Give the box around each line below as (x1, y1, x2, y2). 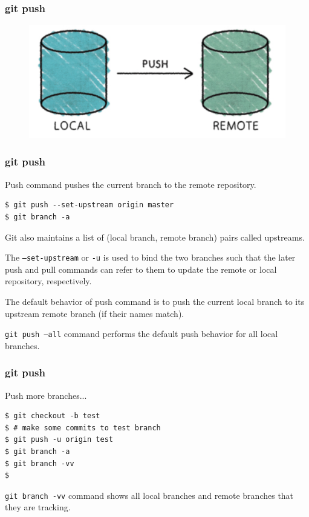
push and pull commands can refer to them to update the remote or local (5, 262, 277, 275)
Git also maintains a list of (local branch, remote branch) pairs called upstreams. (5, 230, 305, 243)
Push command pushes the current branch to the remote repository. (5, 178, 256, 190)
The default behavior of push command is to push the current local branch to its (5, 295, 305, 307)
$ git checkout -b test (5, 412, 100, 421)
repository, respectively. (5, 275, 92, 287)
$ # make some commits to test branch (5, 423, 161, 432)
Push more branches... (5, 389, 87, 401)
